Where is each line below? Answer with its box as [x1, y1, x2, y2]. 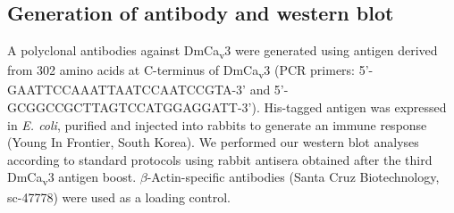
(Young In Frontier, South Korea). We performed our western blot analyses [7, 133, 419, 152]
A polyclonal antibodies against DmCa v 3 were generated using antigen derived [7, 41, 438, 61]
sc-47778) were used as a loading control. [7, 187, 231, 206]
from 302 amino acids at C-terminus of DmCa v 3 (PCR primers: [7, 61, 355, 82]
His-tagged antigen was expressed [264, 98, 447, 117]
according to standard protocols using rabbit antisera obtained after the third [7, 150, 433, 168]
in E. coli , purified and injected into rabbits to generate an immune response [7, 115, 427, 134]
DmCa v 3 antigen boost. [7, 168, 137, 189]
